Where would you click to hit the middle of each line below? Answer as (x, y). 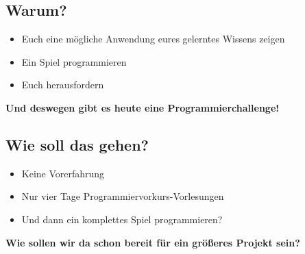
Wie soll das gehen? (77, 144)
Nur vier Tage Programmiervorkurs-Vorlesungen (123, 196)
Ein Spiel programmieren (74, 61)
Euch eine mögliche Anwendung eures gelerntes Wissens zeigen (153, 39)
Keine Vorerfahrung (63, 173)
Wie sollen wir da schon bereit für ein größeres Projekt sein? (153, 242)
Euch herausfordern (63, 85)
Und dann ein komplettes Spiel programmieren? (122, 219)
